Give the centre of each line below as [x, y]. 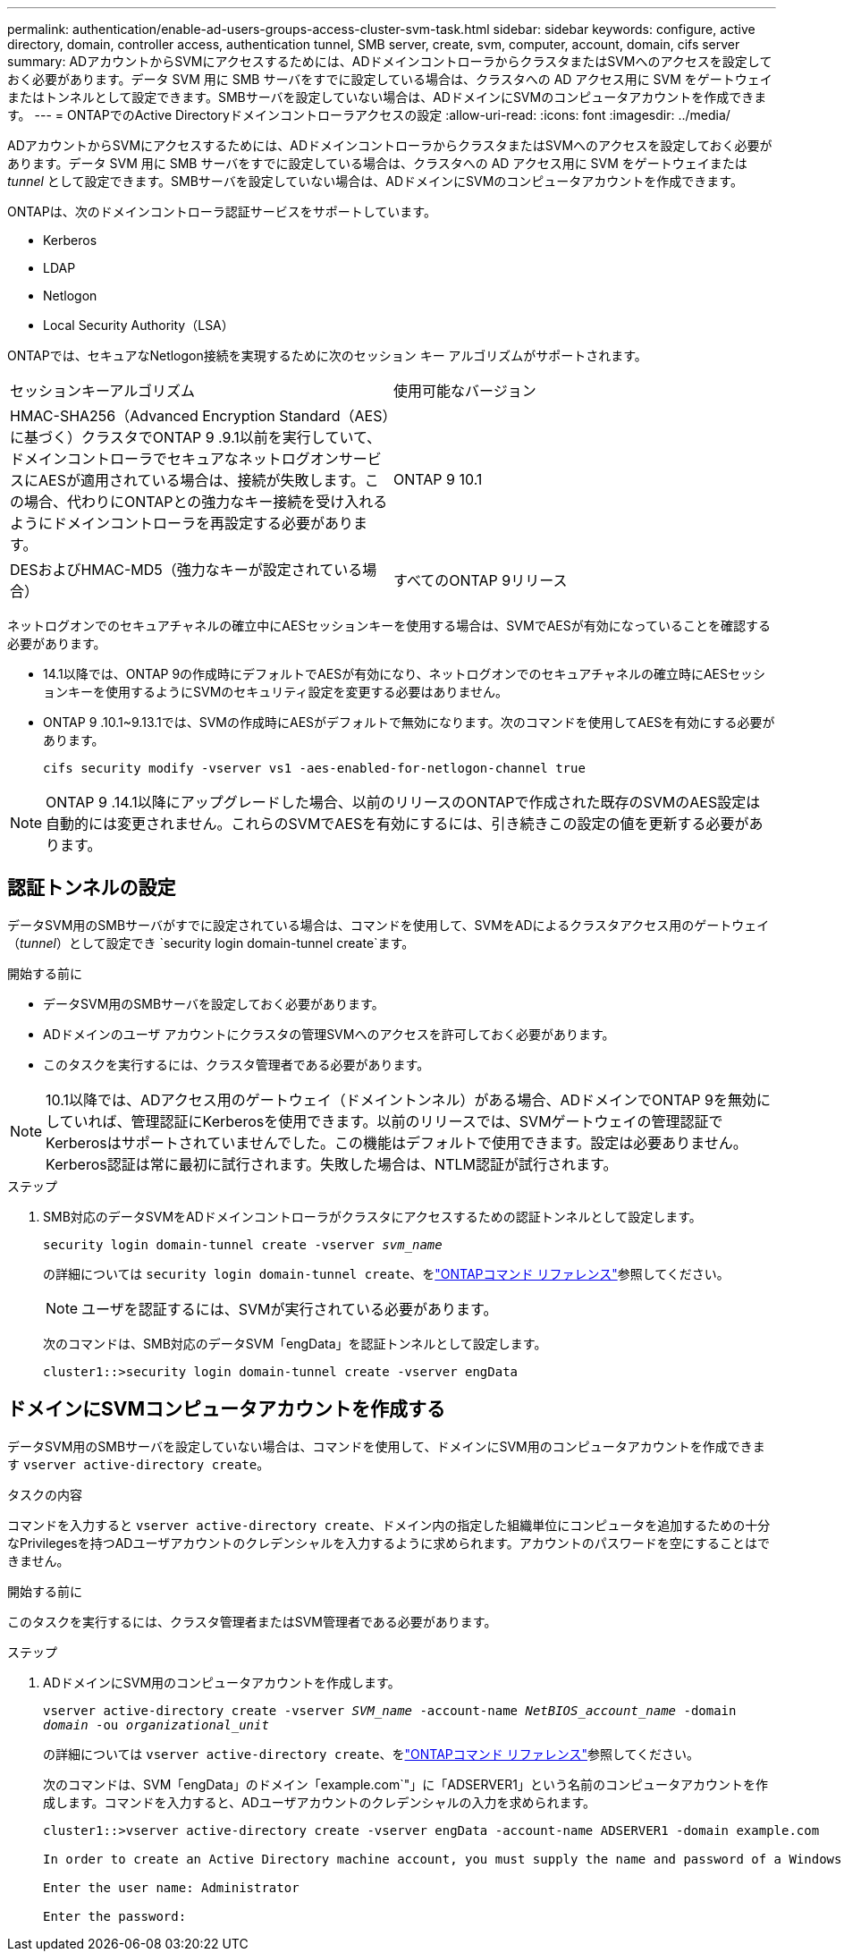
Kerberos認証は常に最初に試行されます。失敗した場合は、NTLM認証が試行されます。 [332, 1164]
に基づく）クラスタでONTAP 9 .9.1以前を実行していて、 [196, 437]
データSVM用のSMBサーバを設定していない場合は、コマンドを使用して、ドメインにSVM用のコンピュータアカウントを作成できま [386, 1446]
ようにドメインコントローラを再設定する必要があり [182, 523]
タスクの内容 [45, 1494]
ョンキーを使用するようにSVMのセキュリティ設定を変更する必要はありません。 [276, 692]
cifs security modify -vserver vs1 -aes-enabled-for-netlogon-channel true [314, 768]
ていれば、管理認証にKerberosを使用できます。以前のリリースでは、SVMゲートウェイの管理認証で [391, 1121]
